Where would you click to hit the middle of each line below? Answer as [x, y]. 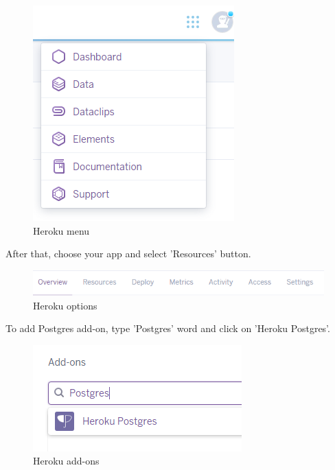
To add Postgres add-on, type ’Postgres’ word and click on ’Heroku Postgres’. [168, 328]
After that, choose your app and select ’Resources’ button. [128, 254]
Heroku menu [61, 230]
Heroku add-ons [66, 461]
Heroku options [65, 305]
